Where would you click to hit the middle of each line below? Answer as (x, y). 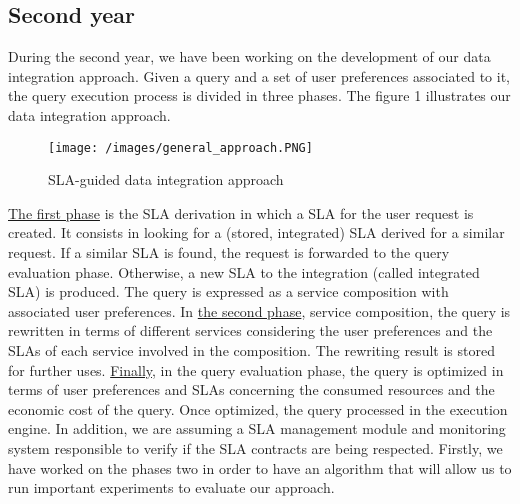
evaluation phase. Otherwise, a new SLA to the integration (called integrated (244, 271)
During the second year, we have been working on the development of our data (249, 56)
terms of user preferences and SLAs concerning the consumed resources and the (251, 389)
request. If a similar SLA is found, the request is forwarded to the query (229, 252)
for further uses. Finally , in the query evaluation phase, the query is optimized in (256, 369)
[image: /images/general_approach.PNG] (180, 147)
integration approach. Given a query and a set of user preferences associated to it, (259, 75)
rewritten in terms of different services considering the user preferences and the (250, 330)
